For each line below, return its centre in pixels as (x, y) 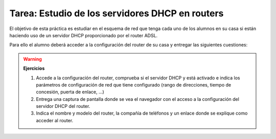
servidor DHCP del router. (63, 106)
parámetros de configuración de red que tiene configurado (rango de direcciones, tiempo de (134, 85)
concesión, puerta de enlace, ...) (70, 92)
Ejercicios (34, 68)
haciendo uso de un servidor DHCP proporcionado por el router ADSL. (84, 35)
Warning (32, 59)
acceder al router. (55, 120)
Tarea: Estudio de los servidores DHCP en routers (117, 13)
